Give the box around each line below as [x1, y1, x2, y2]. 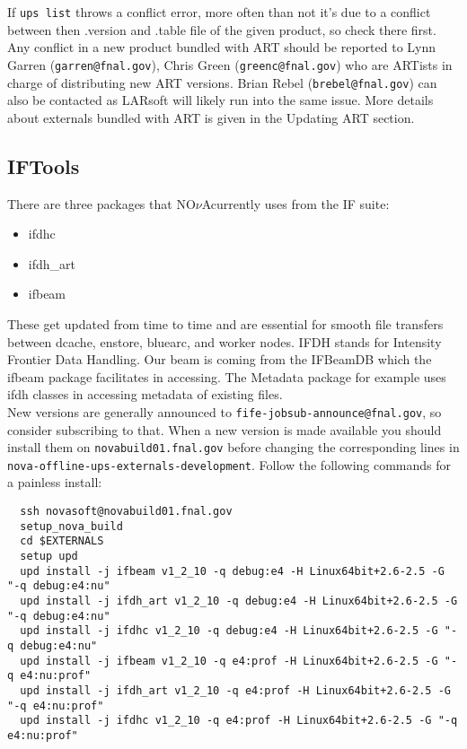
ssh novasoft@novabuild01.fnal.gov [20, 505, 233, 518]
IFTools [7, 152, 80, 179]
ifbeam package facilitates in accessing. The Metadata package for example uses [7, 367, 446, 386]
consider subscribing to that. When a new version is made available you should [7, 420, 442, 439]
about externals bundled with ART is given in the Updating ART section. [7, 108, 415, 126]
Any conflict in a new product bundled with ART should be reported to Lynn [7, 38, 436, 57]
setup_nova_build [20, 519, 123, 533]
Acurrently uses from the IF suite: [201, 194, 390, 213]
